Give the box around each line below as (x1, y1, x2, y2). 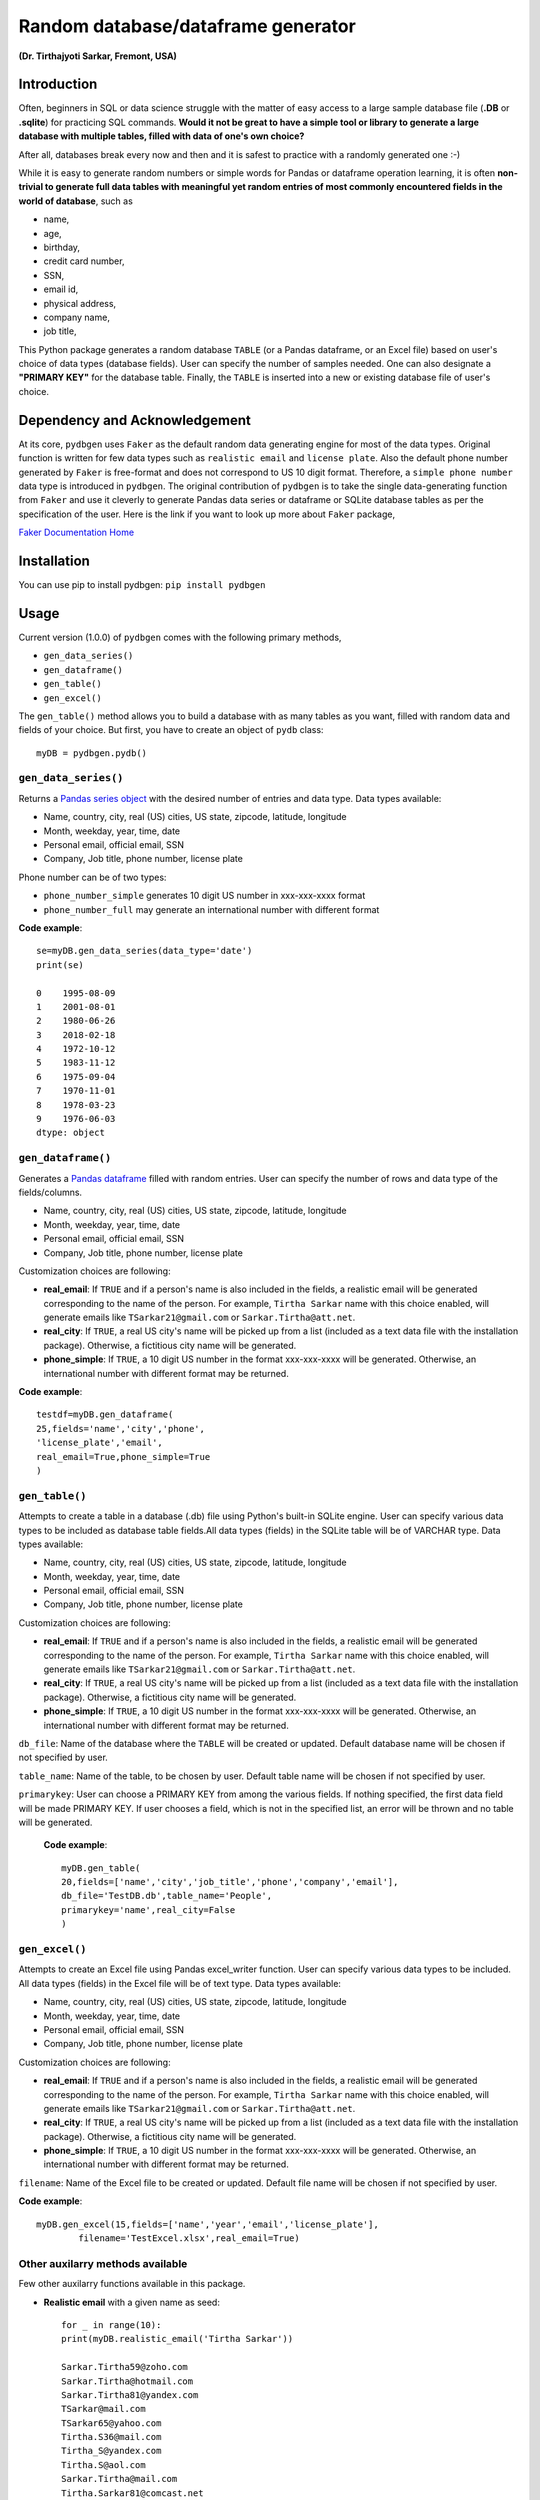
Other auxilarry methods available (18, 2256, 188, 2270)
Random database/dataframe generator (18, 15, 357, 37)
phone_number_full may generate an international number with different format (43, 903, 380, 915)
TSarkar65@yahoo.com (61, 2417, 162, 2429)
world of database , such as (18, 195, 134, 207)
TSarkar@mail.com (61, 2403, 146, 2415)
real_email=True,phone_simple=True (36, 1451, 211, 1462)
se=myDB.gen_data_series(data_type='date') (36, 945, 253, 957)
